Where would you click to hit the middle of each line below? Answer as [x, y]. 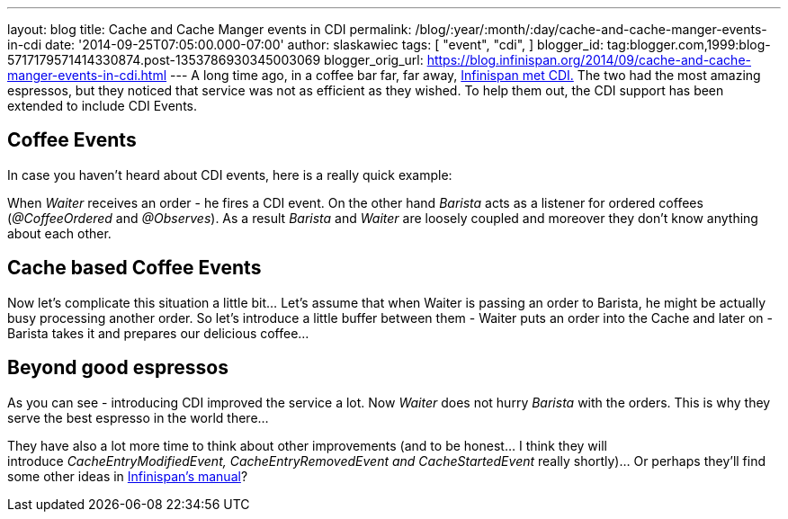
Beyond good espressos [118, 368]
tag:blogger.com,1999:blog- [689, 45]
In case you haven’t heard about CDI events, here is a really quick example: [230, 174]
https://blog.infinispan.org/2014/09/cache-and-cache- [589, 60]
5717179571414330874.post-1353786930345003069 [164, 60]
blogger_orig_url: [374, 60]
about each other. [59, 233]
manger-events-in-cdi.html [87, 75]
